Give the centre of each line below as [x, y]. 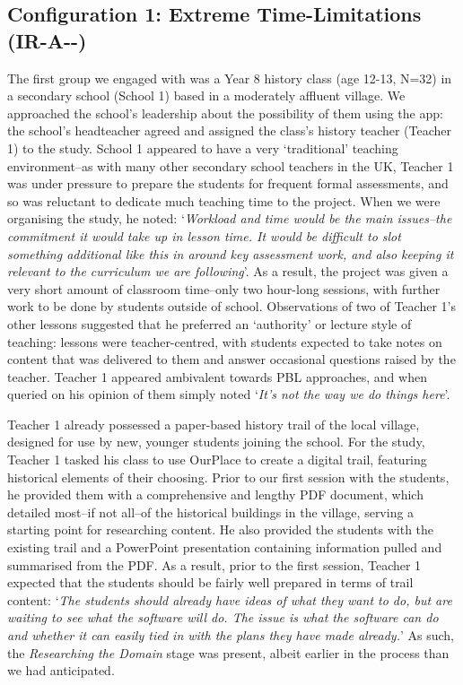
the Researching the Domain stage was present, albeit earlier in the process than [228, 652]
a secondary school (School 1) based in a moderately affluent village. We [206, 95]
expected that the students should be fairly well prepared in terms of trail [210, 582]
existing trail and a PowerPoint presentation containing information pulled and [225, 547]
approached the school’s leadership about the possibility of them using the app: [225, 113]
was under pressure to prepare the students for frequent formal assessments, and [228, 183]
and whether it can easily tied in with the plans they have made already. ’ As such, [231, 635]
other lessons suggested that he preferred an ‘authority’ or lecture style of [210, 323]
